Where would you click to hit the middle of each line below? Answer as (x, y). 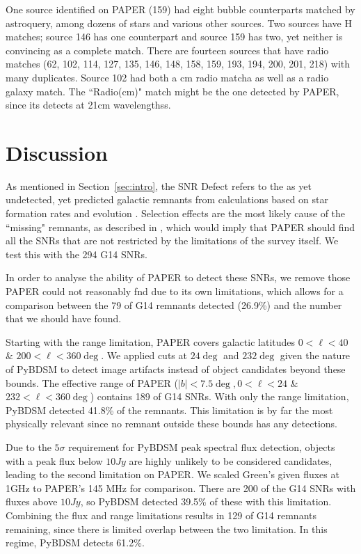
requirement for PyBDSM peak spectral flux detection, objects (202, 446)
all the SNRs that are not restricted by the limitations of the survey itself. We (172, 240)
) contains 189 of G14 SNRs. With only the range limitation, (219, 396)
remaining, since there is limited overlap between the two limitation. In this (167, 529)
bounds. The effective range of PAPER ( (92, 382)
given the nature (315, 355)
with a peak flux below (54, 460)
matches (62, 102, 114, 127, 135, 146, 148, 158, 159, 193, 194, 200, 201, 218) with (178, 64)
